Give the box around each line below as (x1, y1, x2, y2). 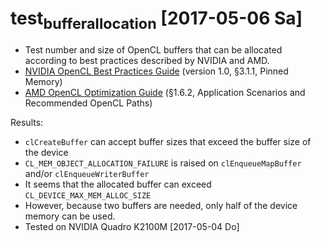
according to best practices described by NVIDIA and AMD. (24, 54, 270, 66)
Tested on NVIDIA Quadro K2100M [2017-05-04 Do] (24, 220, 240, 232)
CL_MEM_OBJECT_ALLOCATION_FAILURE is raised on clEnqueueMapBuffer (24, 157, 302, 169)
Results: (10, 116, 44, 128)
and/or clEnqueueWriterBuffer (24, 167, 150, 179)
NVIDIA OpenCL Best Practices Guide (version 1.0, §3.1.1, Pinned (24, 65, 289, 77)
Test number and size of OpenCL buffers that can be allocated (24, 43, 283, 56)
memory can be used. (24, 210, 116, 222)
